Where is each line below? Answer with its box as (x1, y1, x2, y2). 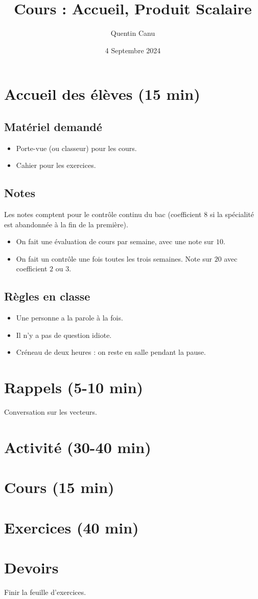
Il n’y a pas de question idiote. (16, 329, 112, 340)
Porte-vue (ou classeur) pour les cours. (16, 142, 137, 153)
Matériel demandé (4, 118, 102, 134)
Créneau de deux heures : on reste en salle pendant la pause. (16, 347, 206, 357)
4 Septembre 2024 (105, 45, 161, 55)
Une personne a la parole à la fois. (16, 312, 123, 323)
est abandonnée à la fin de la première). (4, 219, 128, 229)
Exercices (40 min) (4, 517, 139, 538)
